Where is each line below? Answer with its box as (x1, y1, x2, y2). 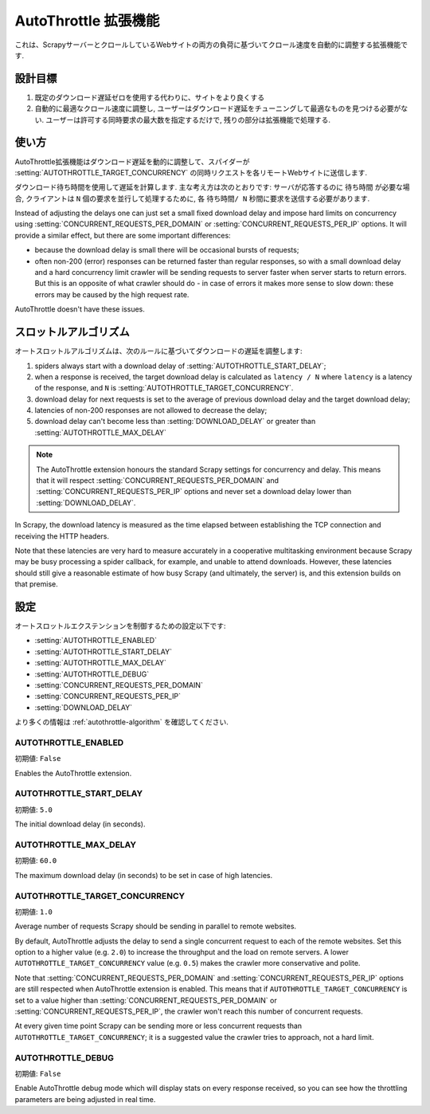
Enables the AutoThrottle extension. (14, 768, 132, 778)
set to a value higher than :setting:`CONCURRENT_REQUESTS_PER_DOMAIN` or (14, 995, 278, 1005)
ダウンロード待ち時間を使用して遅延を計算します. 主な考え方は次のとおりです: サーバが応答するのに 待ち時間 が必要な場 (14, 182, 410, 192)
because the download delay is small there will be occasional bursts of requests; (34, 245, 299, 255)
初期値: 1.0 (14, 907, 53, 916)
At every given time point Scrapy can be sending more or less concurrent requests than (14, 1021, 303, 1031)
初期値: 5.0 (14, 805, 53, 814)
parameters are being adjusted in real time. (14, 1094, 156, 1104)
